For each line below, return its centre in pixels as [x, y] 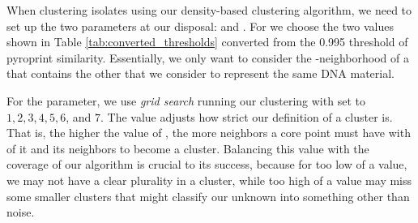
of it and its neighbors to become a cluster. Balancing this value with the [188, 148]
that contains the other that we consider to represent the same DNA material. [200, 73]
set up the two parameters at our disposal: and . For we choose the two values [200, 26]
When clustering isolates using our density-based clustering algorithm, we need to [209, 10]
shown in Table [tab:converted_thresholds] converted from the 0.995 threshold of [207, 42]
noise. [21, 212]
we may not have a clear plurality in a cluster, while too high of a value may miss [209, 180]
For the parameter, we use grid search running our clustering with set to [186, 100]
